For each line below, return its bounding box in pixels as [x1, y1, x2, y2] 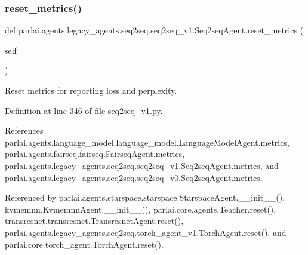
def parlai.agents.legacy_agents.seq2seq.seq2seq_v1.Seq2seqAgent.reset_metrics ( [5, 24, 304, 36]
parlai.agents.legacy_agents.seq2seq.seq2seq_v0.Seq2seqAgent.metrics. [5, 171, 263, 183]
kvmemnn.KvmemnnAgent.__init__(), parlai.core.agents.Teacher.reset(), [5, 202, 276, 215]
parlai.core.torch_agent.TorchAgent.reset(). [5, 238, 164, 250]
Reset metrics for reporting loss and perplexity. [5, 84, 177, 96]
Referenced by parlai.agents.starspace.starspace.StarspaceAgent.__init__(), [5, 191, 285, 204]
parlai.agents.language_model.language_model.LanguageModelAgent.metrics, [5, 136, 289, 148]
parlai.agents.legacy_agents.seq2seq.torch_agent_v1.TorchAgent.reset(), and [5, 226, 287, 238]
